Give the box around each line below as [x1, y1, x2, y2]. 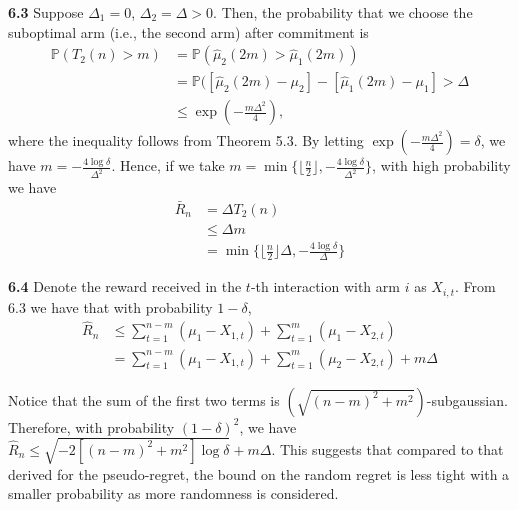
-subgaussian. [426, 389, 508, 410]
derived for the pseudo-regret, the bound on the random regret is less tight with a [8, 463, 510, 484]
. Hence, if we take [111, 155, 225, 176]
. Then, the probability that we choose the [213, 2, 473, 22]
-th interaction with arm [250, 276, 400, 297]
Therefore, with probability [8, 416, 175, 437]
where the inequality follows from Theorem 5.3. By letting [8, 130, 364, 151]
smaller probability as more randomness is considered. [8, 483, 339, 504]
